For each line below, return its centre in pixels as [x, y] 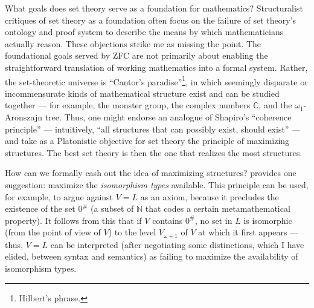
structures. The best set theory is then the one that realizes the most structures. [154, 152]
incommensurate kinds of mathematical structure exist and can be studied [142, 93]
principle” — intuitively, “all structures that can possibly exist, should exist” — [153, 129]
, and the [275, 105]
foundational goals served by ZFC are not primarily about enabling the [136, 55]
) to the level [132, 232]
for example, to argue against [59, 196]
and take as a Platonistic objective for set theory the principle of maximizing [147, 141]
